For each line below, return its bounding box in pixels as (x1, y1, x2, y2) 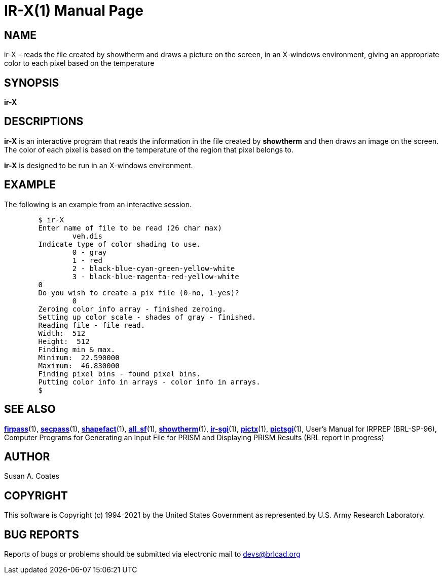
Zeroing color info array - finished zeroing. (38, 304, 227, 313)
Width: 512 (38, 329, 86, 337)
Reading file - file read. (38, 321, 145, 329)
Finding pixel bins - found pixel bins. (38, 369, 201, 378)
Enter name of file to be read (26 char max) (38, 223, 222, 232)
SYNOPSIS (4, 76, 59, 89)
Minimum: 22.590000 (38, 353, 120, 362)
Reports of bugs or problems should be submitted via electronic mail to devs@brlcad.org (4, 550, 301, 559)
